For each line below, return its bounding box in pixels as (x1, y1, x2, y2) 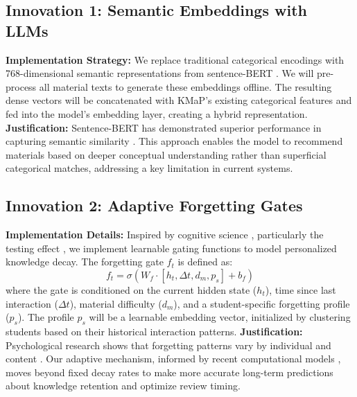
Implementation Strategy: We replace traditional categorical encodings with (6, 52, 345, 67)
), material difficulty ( (69, 296, 162, 310)
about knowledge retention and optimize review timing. (6, 378, 241, 393)
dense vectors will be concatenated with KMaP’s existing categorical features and (6, 93, 352, 107)
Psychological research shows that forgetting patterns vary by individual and (6, 337, 331, 352)
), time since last (265, 282, 336, 297)
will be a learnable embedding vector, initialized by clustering (89, 310, 351, 324)
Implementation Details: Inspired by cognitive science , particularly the (6, 227, 324, 242)
